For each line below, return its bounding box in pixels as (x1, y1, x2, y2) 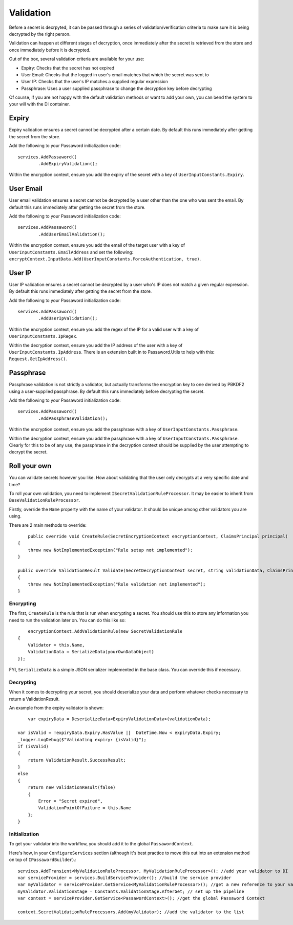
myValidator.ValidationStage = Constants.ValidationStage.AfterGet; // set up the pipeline (18, 888, 244, 894)
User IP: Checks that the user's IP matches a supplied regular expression (21, 79, 168, 85)
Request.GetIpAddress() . (9, 356, 67, 362)
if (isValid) (18, 743, 49, 749)
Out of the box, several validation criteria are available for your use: (9, 56, 144, 62)
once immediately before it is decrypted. (9, 47, 91, 53)
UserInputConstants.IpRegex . (9, 333, 78, 339)
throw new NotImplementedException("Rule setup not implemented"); (27, 547, 193, 553)
